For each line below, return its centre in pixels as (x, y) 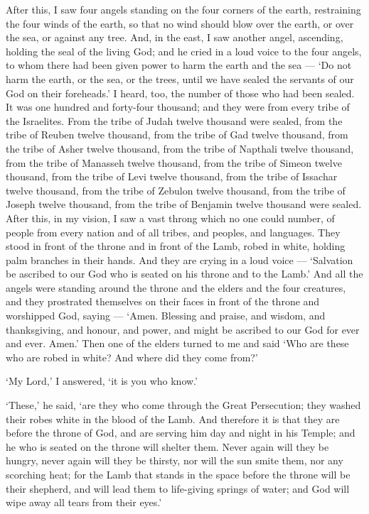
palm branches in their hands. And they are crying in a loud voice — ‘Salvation (180, 259)
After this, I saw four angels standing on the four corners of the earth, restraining (183, 9)
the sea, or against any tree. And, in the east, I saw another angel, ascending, (175, 37)
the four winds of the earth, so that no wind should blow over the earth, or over (180, 23)
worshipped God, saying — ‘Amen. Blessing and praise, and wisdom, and (166, 316)
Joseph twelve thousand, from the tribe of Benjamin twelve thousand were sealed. (184, 204)
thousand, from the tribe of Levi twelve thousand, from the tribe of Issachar (172, 176)
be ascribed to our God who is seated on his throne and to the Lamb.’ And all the (184, 274)
